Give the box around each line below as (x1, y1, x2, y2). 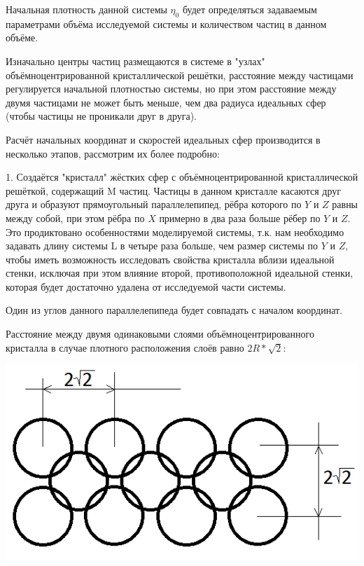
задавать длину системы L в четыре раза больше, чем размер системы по (6, 238, 318, 253)
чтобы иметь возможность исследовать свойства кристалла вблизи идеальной (6, 251, 335, 266)
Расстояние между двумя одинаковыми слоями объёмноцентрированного (6, 326, 314, 341)
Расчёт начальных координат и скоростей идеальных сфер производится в (6, 132, 321, 146)
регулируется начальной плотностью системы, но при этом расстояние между (6, 81, 337, 96)
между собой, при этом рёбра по (6, 210, 145, 225)
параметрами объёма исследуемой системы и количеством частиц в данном (6, 16, 327, 31)
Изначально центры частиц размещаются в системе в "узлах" (6, 53, 265, 68)
